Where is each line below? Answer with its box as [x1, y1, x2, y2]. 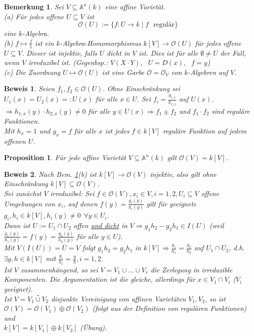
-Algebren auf [188, 67, 228, 77]
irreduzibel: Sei [50, 188, 95, 198]
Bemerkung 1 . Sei [4, 1, 64, 11]
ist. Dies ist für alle [138, 47, 198, 58]
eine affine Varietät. [105, 1, 165, 11]
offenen [4, 135, 26, 146]
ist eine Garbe [102, 67, 145, 77]
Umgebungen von [4, 198, 55, 208]
